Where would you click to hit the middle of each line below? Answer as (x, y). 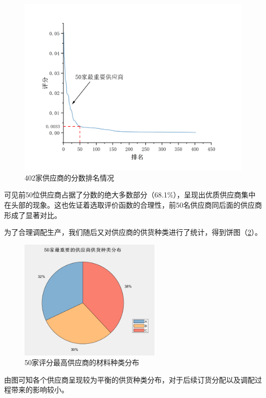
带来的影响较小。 (40, 390)
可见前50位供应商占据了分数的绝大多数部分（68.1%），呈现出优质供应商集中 (130, 195)
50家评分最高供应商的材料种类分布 (82, 362)
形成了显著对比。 (33, 215)
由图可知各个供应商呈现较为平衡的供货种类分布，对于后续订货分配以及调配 (129, 379)
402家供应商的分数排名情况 (69, 177)
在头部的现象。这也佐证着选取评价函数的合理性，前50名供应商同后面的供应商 (133, 204)
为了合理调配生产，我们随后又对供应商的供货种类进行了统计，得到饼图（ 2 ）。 (133, 232)
